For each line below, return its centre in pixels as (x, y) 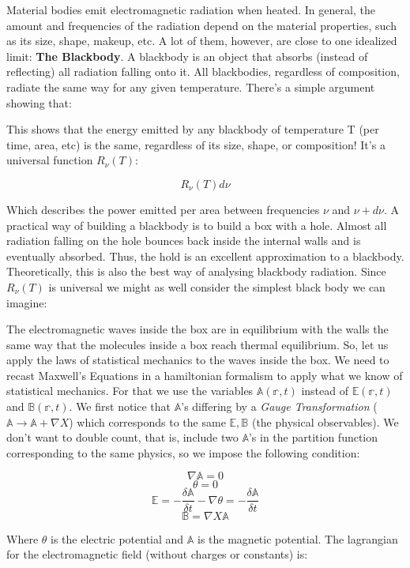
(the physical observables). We (325, 421)
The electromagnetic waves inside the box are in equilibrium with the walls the (197, 329)
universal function (50, 160)
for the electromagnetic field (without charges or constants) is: (157, 554)
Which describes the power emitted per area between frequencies (163, 209)
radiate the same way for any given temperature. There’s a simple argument (191, 87)
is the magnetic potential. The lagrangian (298, 538)
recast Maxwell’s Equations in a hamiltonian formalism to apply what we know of (205, 375)
